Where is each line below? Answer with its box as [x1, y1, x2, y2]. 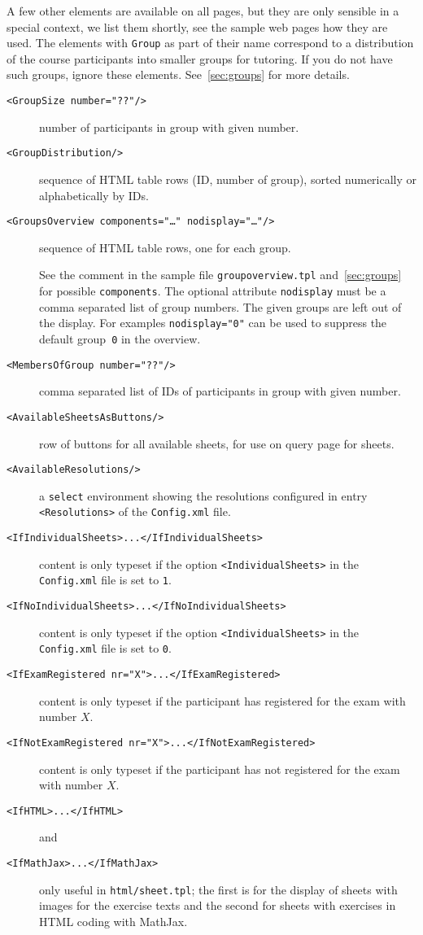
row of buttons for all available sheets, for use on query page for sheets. [39, 435, 395, 452]
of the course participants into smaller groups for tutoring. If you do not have [7, 50, 393, 67]
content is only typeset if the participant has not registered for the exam [39, 760, 400, 777]
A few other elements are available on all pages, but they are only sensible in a [7, 2, 399, 19]
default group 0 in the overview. [39, 330, 201, 347]
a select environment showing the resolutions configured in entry [39, 487, 368, 504]
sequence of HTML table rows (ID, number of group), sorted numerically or [39, 170, 417, 187]
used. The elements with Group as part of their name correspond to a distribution [7, 34, 414, 51]
